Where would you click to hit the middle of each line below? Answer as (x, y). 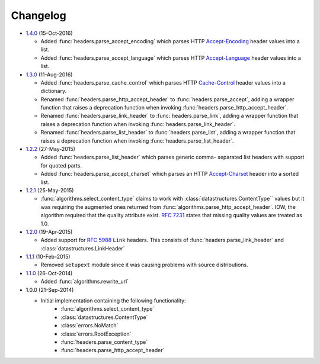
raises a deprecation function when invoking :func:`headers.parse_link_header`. (138, 124)
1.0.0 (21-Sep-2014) (50, 289)
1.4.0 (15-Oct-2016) (49, 33)
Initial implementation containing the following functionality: (113, 301)
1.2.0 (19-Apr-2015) (49, 231)
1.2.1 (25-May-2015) (50, 190)
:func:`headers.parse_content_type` (104, 342)
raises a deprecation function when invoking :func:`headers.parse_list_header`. (137, 141)
